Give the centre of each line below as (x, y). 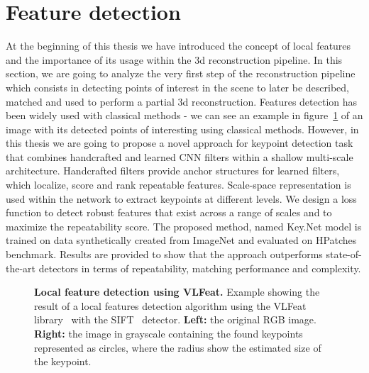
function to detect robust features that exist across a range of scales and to (169, 212)
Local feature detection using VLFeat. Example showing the (177, 292)
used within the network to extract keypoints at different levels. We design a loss (181, 198)
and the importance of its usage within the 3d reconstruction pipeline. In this (174, 59)
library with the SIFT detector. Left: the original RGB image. (175, 319)
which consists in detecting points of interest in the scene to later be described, (178, 87)
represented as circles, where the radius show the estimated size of (178, 347)
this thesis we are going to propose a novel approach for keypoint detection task (180, 143)
